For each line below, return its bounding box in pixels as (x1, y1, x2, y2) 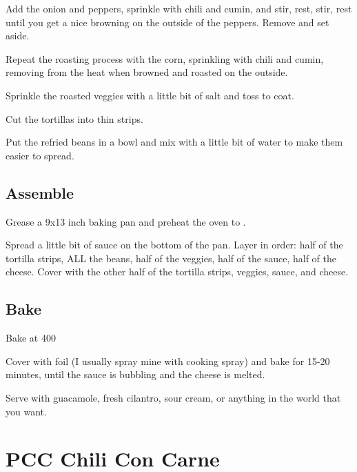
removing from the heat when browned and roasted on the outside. (6, 65, 288, 79)
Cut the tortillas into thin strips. (6, 111, 143, 126)
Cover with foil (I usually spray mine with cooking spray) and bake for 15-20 (6, 353, 330, 368)
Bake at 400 (6, 331, 56, 345)
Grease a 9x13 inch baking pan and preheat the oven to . (6, 214, 246, 228)
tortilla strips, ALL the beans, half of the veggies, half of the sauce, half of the (6, 250, 336, 265)
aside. (6, 28, 30, 43)
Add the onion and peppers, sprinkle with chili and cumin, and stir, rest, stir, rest (6, 1, 352, 15)
